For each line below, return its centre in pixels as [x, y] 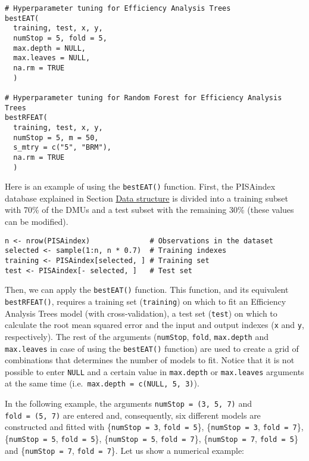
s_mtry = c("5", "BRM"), [62, 148]
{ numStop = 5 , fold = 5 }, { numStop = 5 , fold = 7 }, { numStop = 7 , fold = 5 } [152, 439]
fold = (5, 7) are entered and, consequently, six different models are [133, 415]
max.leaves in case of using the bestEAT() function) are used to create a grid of [152, 348]
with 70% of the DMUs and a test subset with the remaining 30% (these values [149, 210]
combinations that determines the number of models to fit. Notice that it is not [150, 360]
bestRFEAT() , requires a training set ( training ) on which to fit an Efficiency [146, 301]
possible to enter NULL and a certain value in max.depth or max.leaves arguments [154, 371]
